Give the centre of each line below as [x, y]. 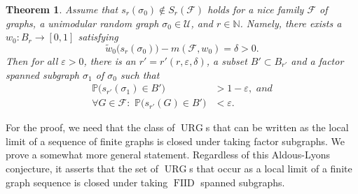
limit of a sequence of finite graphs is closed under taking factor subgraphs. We [175, 141]
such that [140, 74]
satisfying [98, 37]
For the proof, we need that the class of [90, 127]
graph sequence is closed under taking [87, 182]
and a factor [317, 61]
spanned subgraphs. [243, 182]
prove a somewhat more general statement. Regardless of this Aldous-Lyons [168, 155]
